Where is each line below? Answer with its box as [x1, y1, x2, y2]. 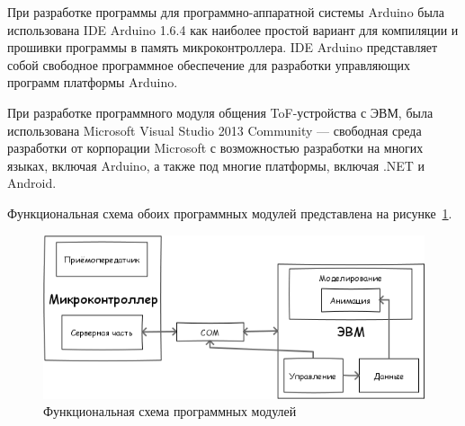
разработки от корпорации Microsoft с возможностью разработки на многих [7, 138, 424, 157]
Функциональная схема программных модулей [43, 402, 297, 421]
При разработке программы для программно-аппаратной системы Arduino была [7, 3, 445, 21]
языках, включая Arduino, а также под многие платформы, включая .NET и [7, 155, 425, 174]
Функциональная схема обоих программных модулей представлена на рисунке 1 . [7, 203, 452, 222]
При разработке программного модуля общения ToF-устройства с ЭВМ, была [7, 102, 434, 121]
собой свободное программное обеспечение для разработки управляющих [7, 55, 410, 74]
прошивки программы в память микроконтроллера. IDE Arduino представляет [7, 38, 438, 57]
